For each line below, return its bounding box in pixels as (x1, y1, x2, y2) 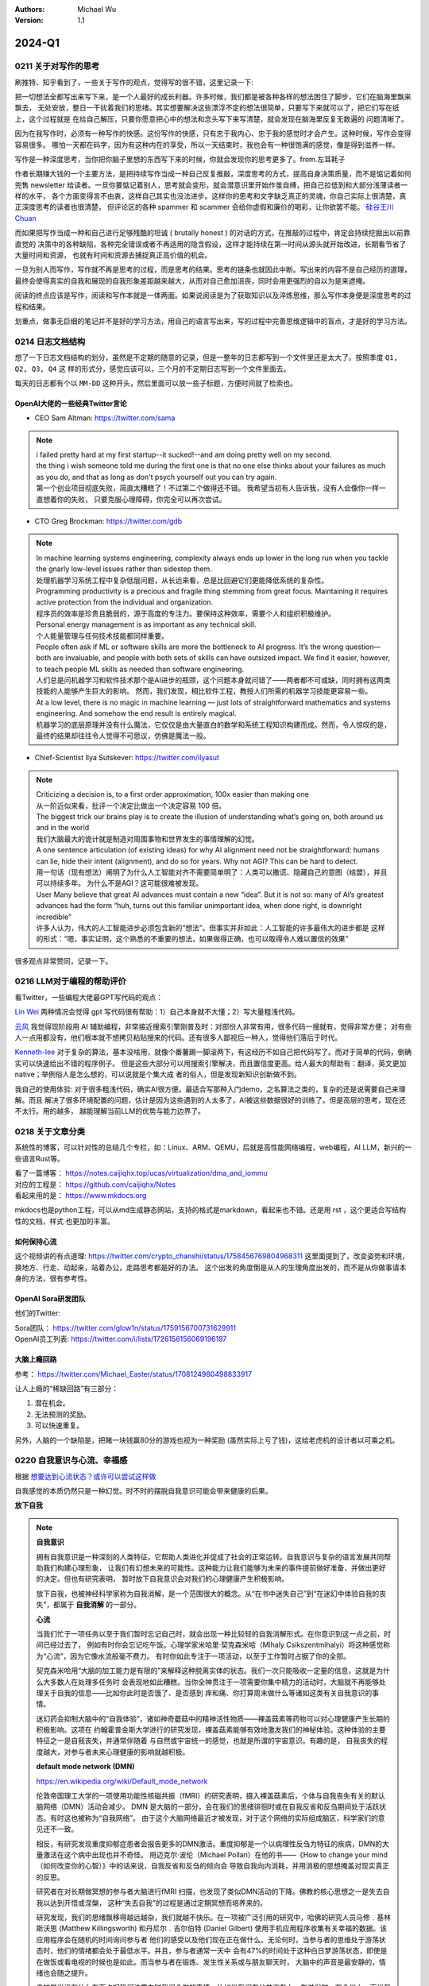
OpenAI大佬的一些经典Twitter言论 (14, 398, 127, 408)
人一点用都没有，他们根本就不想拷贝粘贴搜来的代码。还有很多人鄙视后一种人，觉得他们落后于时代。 (14, 1033, 342, 1042)
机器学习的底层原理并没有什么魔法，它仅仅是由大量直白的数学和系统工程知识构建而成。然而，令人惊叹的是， (36, 720, 391, 729)
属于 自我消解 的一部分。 (60, 1600, 141, 1609)
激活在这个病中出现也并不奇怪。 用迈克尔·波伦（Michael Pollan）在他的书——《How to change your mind (42, 1849, 388, 1859)
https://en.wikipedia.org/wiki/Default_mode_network (36, 1776, 208, 1786)
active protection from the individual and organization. (36, 597, 214, 607)
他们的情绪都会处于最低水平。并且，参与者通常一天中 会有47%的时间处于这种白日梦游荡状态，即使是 (56, 1946, 388, 1956)
